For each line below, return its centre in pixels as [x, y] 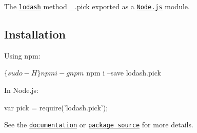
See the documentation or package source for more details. [99, 125]
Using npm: [22, 55]
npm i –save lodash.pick [124, 73]
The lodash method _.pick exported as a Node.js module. [97, 6]
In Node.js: [21, 90]
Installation [35, 34]
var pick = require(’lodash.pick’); [56, 107]
